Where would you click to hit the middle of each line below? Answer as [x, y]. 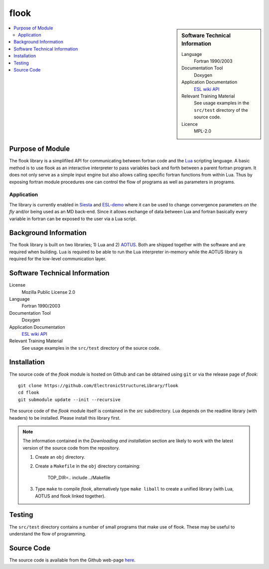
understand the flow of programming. [48, 534]
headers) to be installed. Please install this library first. [65, 418]
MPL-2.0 [203, 131]
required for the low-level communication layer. [58, 259]
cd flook [29, 393]
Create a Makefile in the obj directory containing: [88, 466]
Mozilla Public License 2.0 [49, 292]
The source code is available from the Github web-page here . [72, 560]
